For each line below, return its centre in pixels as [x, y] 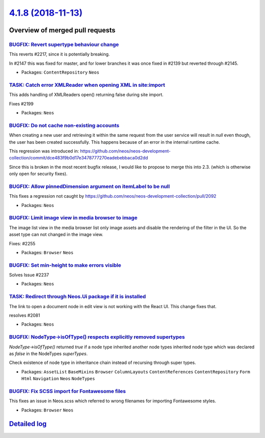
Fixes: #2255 [22, 243]
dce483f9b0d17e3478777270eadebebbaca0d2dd [97, 158]
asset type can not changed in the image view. [56, 234]
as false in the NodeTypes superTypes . [48, 354]
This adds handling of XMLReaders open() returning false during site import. [86, 95]
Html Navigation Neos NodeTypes [58, 379]
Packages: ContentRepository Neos [60, 72]
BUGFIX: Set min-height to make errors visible [65, 265]
